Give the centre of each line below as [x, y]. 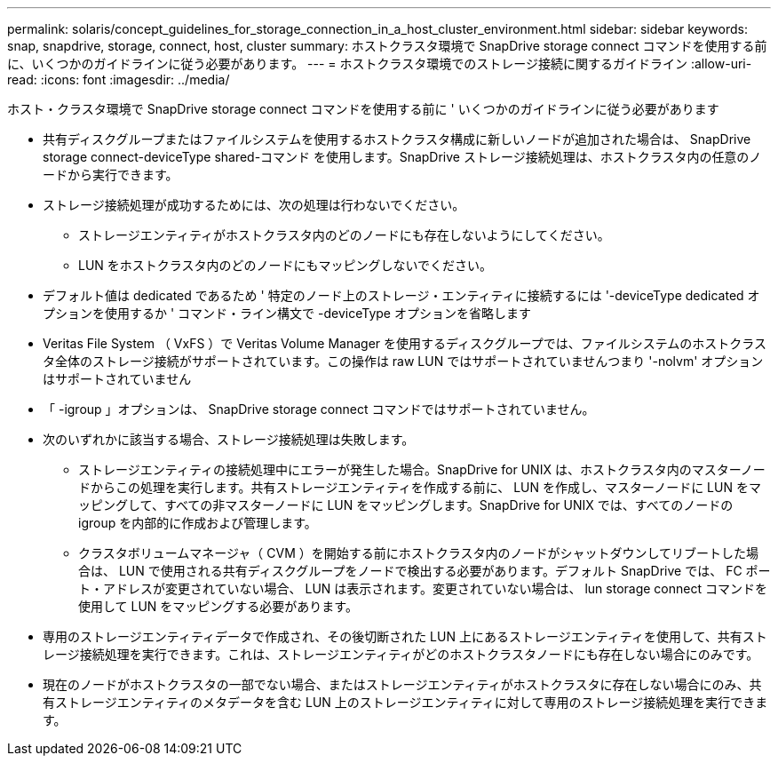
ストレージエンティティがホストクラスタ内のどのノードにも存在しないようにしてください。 [344, 235]
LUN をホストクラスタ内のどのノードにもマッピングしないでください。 [286, 265]
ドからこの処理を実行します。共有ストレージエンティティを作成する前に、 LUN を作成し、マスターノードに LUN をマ [420, 487]
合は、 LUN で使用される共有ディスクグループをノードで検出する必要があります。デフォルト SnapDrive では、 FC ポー [425, 571]
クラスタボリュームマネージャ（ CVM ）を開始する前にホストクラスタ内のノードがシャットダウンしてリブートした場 [419, 553]
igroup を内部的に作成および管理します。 [198, 523]
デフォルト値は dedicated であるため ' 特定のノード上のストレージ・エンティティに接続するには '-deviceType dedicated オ [401, 295]
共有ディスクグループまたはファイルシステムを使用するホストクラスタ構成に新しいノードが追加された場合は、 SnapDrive [397, 139]
